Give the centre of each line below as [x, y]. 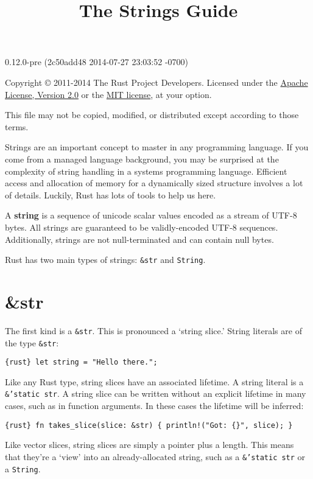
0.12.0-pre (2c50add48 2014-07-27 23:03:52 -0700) [97, 62]
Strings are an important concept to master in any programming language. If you [157, 147]
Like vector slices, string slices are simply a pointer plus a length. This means [149, 445]
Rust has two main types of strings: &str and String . [105, 260]
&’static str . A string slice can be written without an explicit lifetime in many [156, 393]
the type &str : [32, 342]
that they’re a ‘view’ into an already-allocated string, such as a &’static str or [155, 456]
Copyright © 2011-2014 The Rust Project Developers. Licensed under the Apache [156, 82]
